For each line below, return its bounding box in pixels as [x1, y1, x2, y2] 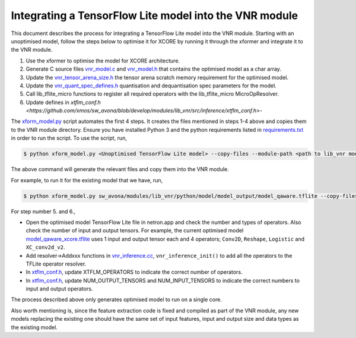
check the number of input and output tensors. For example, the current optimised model [26, 227, 244, 234]
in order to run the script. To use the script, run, [11, 134, 127, 142]
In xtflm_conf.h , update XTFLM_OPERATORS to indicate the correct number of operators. [26, 268, 243, 276]
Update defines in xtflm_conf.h [26, 99, 101, 106]
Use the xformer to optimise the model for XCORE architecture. [26, 57, 180, 64]
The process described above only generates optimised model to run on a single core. [11, 296, 222, 303]
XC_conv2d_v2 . [26, 244, 65, 251]
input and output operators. [26, 285, 93, 292]
